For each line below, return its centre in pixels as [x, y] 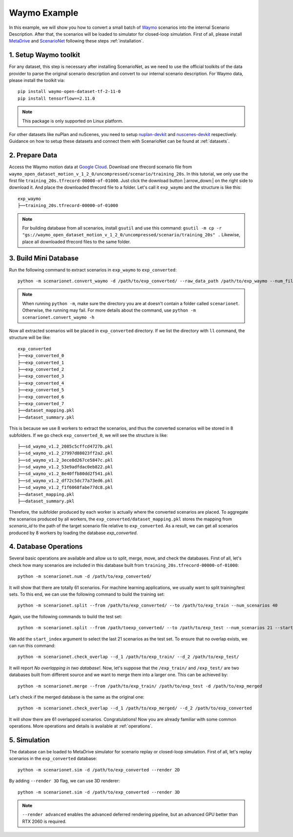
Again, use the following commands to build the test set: [65, 616]
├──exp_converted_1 [41, 362]
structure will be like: [30, 338]
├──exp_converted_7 [41, 403]
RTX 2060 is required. [44, 821]
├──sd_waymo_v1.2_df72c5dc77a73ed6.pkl [65, 480]
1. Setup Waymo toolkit [45, 55]
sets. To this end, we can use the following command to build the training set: [87, 594]
